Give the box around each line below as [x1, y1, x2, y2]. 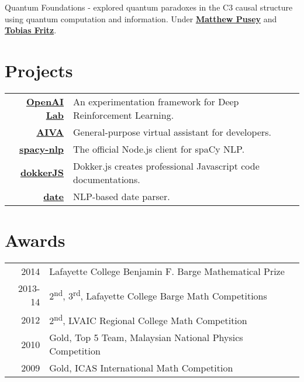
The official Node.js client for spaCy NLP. [73, 142, 245, 156]
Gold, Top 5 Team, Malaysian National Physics [49, 331, 243, 345]
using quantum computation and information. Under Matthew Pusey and [5, 12, 277, 25]
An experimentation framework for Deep [73, 94, 239, 108]
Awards [5, 228, 65, 252]
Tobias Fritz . [5, 24, 57, 36]
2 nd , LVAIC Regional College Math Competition [49, 312, 247, 328]
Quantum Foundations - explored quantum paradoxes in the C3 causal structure [5, 1, 293, 13]
